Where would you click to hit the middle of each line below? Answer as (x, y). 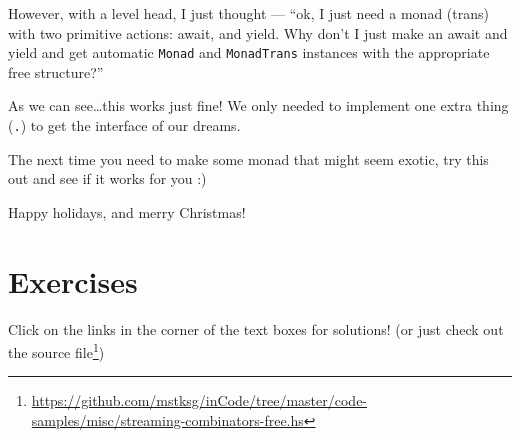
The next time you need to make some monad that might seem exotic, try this (248, 158)
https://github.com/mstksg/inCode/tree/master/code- (199, 400)
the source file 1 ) (56, 350)
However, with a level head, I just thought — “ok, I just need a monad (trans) (248, 13)
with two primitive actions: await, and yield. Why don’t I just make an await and (258, 32)
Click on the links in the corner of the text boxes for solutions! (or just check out (256, 328)
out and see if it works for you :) (107, 178)
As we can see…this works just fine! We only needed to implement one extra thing (258, 105)
